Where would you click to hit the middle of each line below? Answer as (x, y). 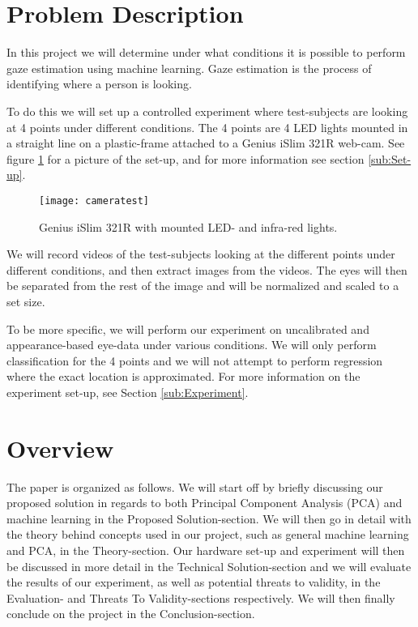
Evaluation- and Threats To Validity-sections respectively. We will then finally (201, 597)
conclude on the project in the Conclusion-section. (131, 614)
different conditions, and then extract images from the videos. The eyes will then (207, 269)
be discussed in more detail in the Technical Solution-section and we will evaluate (209, 566)
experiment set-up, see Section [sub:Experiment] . (128, 392)
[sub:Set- (390, 158)
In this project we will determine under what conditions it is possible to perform (206, 52)
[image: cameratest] (94, 200)
